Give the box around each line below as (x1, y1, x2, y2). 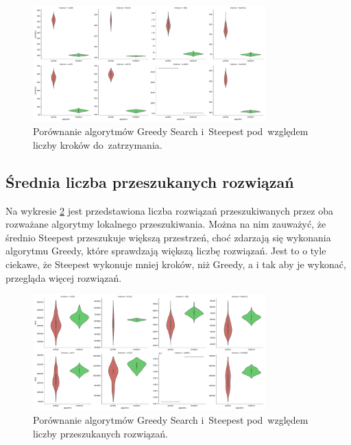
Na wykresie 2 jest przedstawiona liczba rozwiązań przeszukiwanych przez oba (5, 203, 334, 217)
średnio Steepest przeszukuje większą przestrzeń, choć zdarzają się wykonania (5, 230, 331, 244)
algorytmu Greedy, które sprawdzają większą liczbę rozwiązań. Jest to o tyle (5, 243, 326, 258)
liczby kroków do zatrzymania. (33, 137, 162, 152)
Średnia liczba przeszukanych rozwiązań (5, 171, 294, 192)
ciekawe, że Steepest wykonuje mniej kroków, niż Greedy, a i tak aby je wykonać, (5, 256, 346, 271)
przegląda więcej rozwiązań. (5, 270, 122, 285)
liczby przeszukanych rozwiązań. (33, 426, 168, 440)
